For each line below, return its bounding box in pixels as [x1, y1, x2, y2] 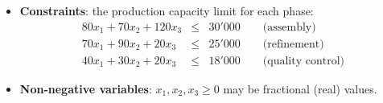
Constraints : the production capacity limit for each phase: [19, 2, 314, 19]
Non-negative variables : [19, 80, 152, 97]
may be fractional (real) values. [223, 80, 377, 97]
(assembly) [262, 21, 316, 33]
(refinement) [262, 38, 324, 50]
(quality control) [262, 55, 344, 67]
